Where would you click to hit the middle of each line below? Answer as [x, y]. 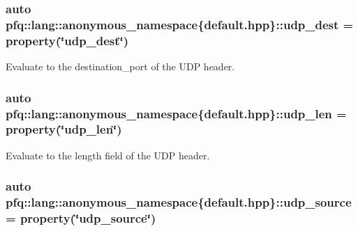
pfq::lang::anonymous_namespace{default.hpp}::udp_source [179, 202]
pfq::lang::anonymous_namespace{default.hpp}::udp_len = [176, 113]
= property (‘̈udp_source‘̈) [81, 218]
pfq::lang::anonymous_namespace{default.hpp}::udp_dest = [180, 24]
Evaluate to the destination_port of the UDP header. [120, 66]
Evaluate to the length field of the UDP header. [108, 155]
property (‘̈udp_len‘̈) [64, 129]
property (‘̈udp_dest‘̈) [67, 40]
